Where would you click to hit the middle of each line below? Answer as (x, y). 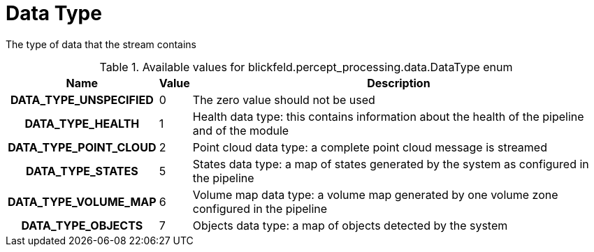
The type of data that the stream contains (101, 44)
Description (399, 83)
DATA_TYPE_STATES (82, 171)
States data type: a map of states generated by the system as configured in (391, 164)
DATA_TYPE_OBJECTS (82, 225)
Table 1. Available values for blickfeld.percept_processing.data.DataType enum (306, 67)
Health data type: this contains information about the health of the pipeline (388, 116)
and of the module (241, 130)
